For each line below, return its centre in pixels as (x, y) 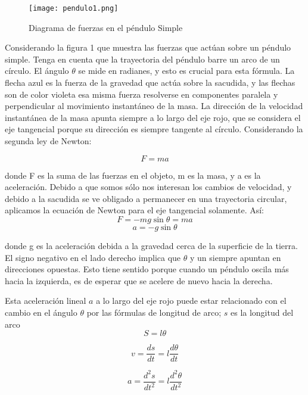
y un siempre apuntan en (235, 257)
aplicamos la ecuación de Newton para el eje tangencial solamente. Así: (134, 210)
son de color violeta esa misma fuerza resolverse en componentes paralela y (141, 94)
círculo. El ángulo (37, 71)
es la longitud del (262, 312)
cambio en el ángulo (41, 312)
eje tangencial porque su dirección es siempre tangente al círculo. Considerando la (154, 129)
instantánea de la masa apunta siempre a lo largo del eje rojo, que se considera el (153, 117)
